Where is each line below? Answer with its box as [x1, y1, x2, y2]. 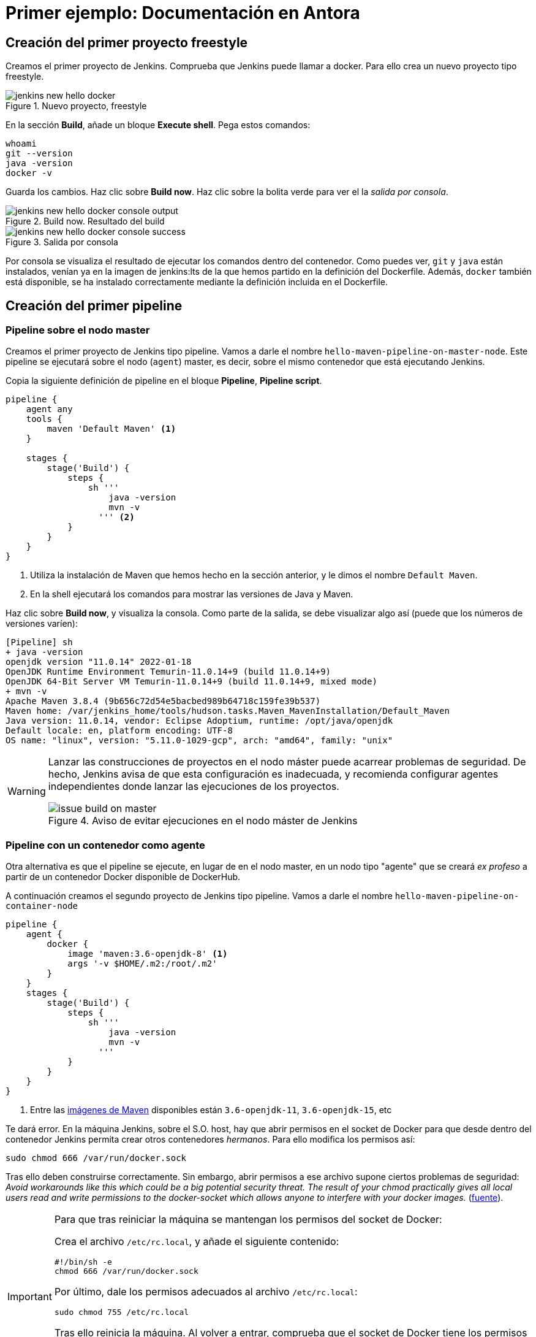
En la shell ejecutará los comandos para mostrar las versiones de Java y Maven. [30, 589, 353, 600]
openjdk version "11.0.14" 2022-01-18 [6, 657, 192, 667]
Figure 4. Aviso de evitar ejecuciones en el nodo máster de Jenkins [48, 814, 358, 827]
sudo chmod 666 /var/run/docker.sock [6, 1153, 187, 1163]
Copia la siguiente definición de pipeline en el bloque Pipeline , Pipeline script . [6, 375, 322, 386]
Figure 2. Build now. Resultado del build [6, 216, 165, 227]
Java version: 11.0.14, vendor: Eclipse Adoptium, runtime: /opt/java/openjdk [6, 716, 393, 726]
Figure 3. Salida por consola [6, 237, 118, 248]
